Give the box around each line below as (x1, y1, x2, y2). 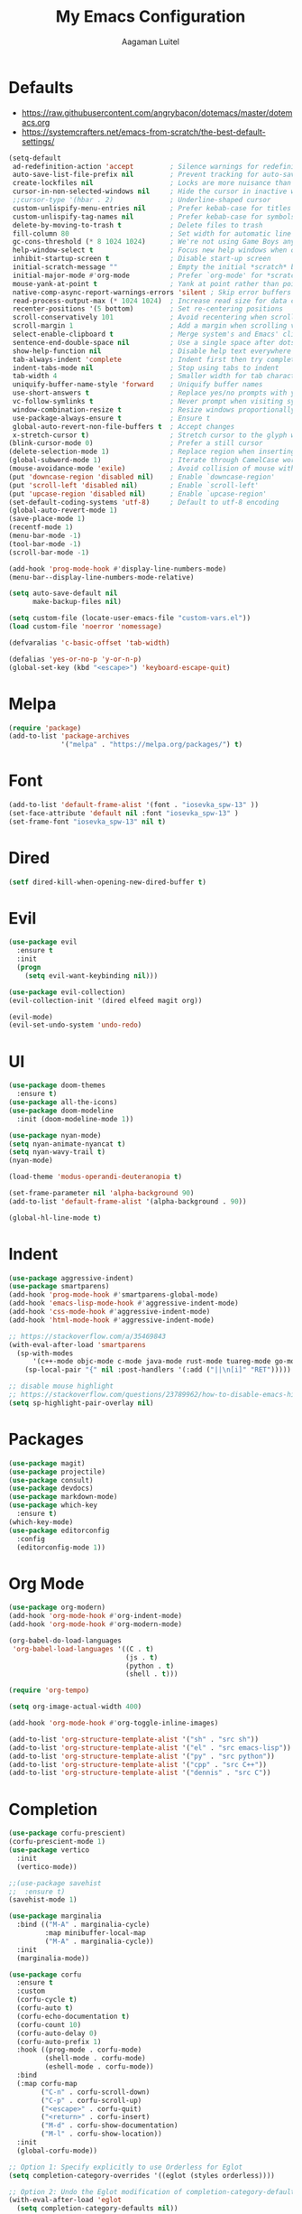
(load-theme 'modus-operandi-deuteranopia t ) (8, 1172, 182, 1182)
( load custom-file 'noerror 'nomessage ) (8, 622, 163, 631)
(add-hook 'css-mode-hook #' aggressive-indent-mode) (8, 1307, 211, 1316)
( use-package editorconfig (8, 1526, 110, 1535)
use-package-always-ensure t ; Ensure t (12, 414, 211, 423)
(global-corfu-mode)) (16, 2146, 98, 2155)
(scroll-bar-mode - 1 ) (8, 548, 90, 557)
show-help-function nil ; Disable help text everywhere (12, 346, 292, 356)
